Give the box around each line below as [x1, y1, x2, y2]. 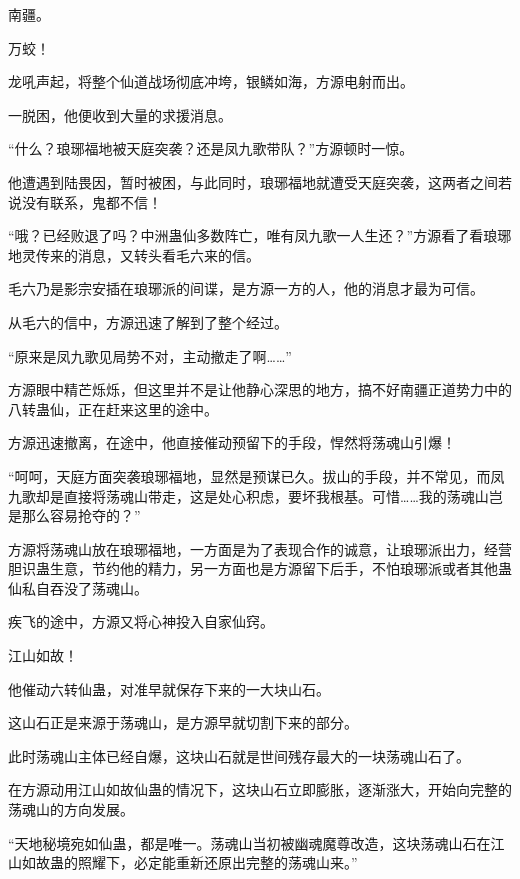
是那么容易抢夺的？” [8, 505, 141, 526]
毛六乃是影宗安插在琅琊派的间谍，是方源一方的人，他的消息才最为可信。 [8, 278, 484, 299]
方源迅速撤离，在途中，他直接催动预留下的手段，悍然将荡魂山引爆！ [8, 432, 456, 453]
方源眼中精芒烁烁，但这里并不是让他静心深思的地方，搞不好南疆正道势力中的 [8, 379, 512, 400]
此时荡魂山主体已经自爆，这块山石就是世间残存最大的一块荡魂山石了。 [8, 745, 470, 766]
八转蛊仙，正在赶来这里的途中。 [8, 398, 218, 419]
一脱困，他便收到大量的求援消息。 [8, 104, 232, 125]
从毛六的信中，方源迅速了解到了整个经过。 [8, 311, 288, 332]
